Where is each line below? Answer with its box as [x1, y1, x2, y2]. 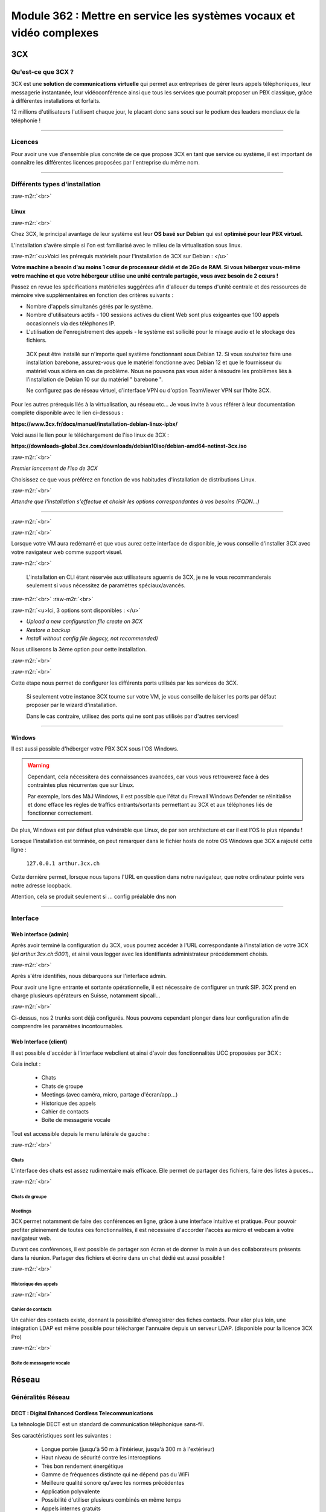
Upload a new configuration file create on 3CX [26, 618, 143, 625]
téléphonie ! [11, 117, 41, 124]
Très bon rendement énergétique [41, 1462, 124, 1470]
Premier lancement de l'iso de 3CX [11, 464, 98, 472]
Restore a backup [26, 626, 71, 633]
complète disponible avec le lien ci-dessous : [11, 409, 124, 417]
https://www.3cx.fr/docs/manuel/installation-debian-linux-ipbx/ [11, 420, 178, 428]
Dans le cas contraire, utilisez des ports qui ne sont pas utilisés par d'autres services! [26, 712, 239, 720]
